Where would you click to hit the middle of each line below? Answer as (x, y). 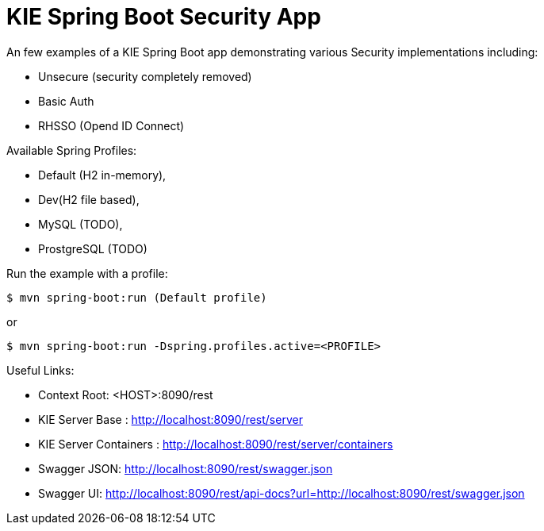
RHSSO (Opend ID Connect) (111, 125)
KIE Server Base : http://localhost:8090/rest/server (170, 419)
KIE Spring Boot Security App (164, 17)
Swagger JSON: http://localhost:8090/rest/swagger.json (186, 468)
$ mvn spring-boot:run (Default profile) (137, 297)
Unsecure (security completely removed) (145, 76)
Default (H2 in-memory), (102, 175)
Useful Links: (40, 370)
